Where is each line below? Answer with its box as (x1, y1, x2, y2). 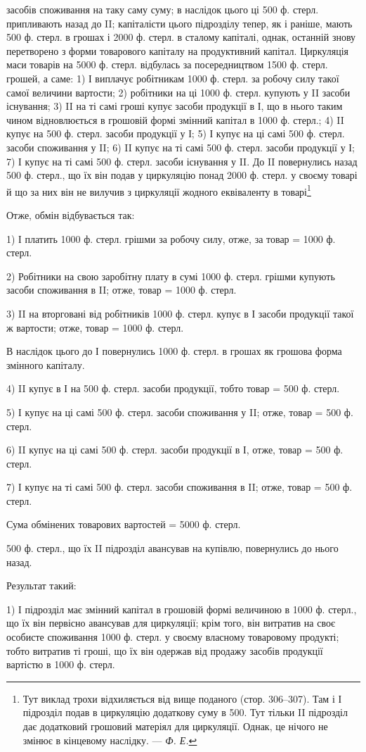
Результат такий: (6, 578, 77, 593)
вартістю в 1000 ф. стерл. (6, 657, 115, 672)
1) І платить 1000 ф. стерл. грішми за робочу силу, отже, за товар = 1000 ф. (6, 231, 336, 246)
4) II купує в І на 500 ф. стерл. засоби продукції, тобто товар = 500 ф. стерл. (6, 381, 340, 396)
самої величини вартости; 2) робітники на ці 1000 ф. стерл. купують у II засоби (6, 84, 351, 99)
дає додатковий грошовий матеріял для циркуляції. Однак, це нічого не (22, 719, 328, 733)
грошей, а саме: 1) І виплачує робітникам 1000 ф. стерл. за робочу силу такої (6, 70, 339, 85)
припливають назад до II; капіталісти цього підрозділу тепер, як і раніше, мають (6, 15, 353, 30)
